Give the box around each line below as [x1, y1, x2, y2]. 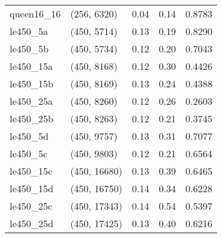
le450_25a [10, 94, 53, 108]
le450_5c [10, 146, 48, 160]
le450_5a [10, 24, 48, 38]
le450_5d [10, 129, 49, 143]
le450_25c [10, 199, 52, 213]
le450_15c [10, 164, 52, 178]
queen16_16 [10, 7, 61, 20]
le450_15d [10, 181, 54, 195]
